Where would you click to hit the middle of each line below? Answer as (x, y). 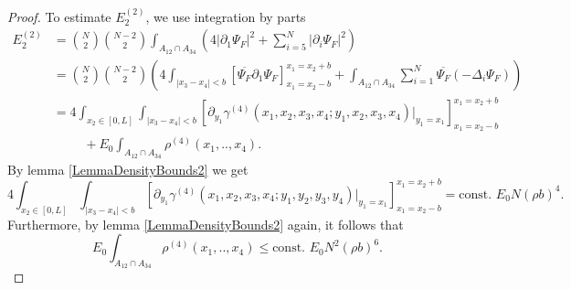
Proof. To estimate (59, 16)
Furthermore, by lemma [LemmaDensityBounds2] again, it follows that (206, 224)
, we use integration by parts (226, 16)
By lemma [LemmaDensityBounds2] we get (128, 169)
